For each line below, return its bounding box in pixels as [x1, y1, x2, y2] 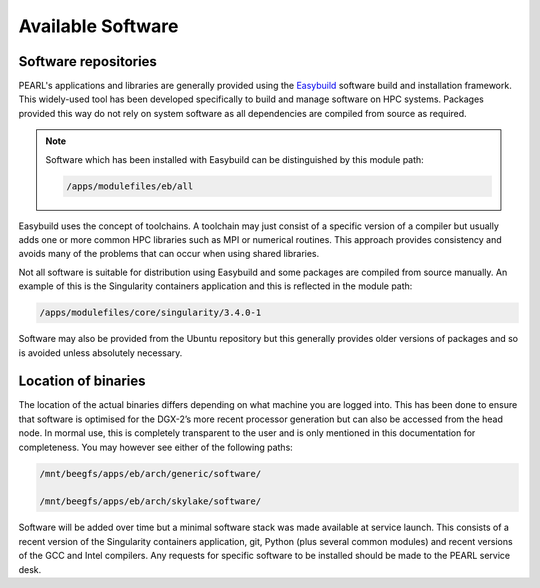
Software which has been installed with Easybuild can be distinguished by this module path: [45, 153, 424, 165]
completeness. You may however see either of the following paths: [18, 441, 294, 453]
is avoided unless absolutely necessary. [18, 346, 183, 359]
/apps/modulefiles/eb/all [66, 180, 194, 192]
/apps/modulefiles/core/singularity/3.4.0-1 [39, 307, 262, 319]
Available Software [18, 15, 179, 37]
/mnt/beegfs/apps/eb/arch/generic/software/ [39, 468, 262, 479]
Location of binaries [18, 373, 146, 390]
